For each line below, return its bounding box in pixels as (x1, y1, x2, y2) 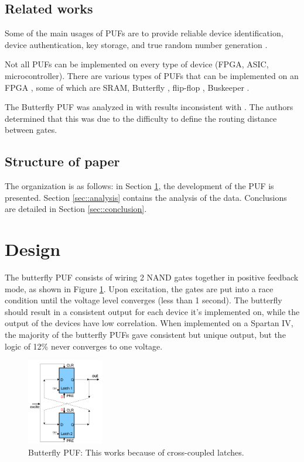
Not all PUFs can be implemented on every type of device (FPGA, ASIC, (5, 58, 269, 70)
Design (5, 237, 61, 261)
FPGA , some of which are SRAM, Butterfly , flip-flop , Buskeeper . (5, 81, 250, 93)
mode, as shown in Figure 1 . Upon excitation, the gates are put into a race (5, 282, 274, 295)
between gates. (5, 124, 57, 136)
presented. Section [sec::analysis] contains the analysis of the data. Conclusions (5, 191, 287, 203)
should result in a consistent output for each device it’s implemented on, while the (5, 305, 300, 317)
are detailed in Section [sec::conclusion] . (5, 203, 147, 215)
